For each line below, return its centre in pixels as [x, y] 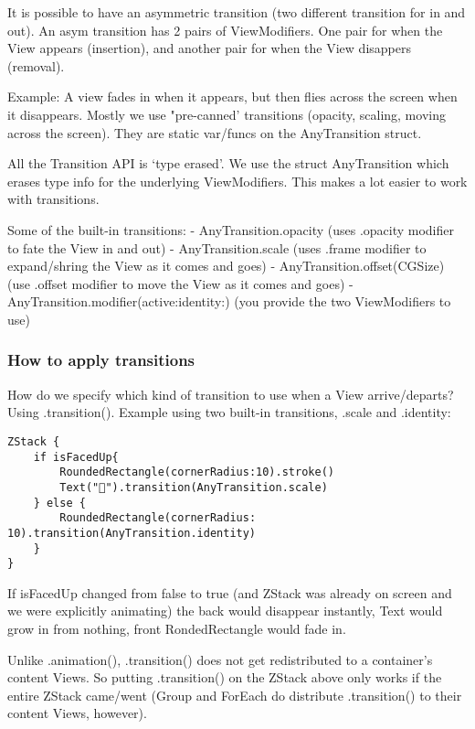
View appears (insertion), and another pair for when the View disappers [209, 48]
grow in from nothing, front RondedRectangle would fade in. [177, 628]
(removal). [36, 65]
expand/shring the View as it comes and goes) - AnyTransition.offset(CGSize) [226, 266]
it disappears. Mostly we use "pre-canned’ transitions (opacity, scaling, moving [227, 114]
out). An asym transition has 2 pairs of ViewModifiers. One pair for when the [225, 30]
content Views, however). [77, 713]
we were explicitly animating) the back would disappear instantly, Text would [225, 611]
